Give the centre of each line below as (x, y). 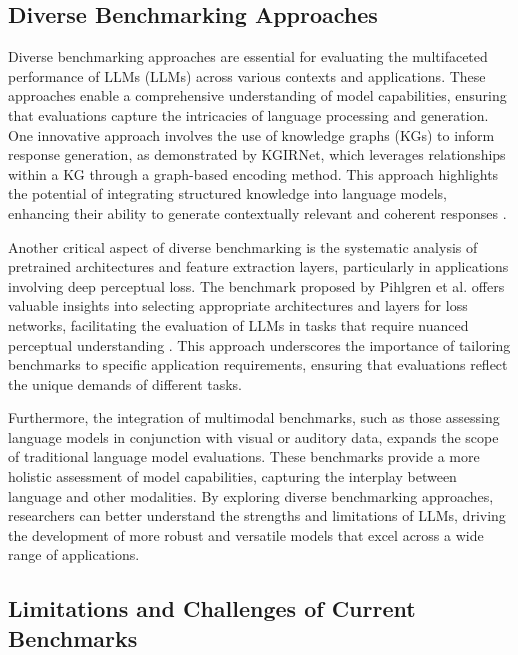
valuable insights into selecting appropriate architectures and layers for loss (238, 305)
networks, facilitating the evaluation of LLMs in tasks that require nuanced (238, 324)
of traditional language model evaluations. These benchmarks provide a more (244, 456)
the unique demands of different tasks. (125, 383)
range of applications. (74, 554)
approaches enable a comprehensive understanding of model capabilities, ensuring (257, 95)
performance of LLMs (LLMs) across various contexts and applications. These (247, 75)
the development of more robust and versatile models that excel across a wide (246, 534)
